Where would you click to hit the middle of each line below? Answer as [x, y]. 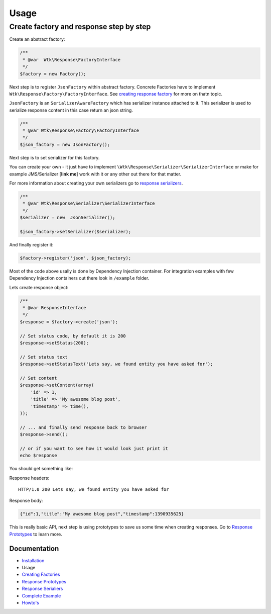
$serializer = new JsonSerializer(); [67, 218]
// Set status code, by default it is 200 [73, 336]
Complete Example [41, 595]
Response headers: [29, 478]
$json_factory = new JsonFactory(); [65, 144]
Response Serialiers [42, 589]
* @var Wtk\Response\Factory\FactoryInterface [81, 130]
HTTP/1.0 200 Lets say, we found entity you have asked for [94, 490]
